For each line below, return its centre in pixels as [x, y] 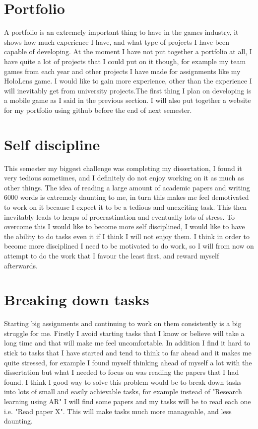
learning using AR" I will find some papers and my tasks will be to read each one [128, 401]
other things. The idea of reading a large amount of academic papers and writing [127, 187]
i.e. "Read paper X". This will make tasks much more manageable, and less [118, 411]
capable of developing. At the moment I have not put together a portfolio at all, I [128, 51]
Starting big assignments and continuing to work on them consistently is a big [123, 323]
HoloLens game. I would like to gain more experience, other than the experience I [128, 81]
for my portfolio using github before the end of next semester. [98, 110]
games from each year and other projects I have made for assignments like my [122, 71]
